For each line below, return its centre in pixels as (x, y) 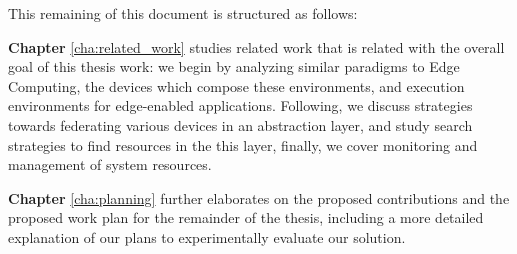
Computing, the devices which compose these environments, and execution (236, 85)
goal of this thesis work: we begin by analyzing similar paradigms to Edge (234, 66)
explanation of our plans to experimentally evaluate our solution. (207, 236)
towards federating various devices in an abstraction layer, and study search (240, 124)
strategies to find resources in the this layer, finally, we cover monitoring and (243, 144)
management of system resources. (110, 164)
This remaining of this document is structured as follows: (183, 13)
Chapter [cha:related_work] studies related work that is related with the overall (256, 46)
